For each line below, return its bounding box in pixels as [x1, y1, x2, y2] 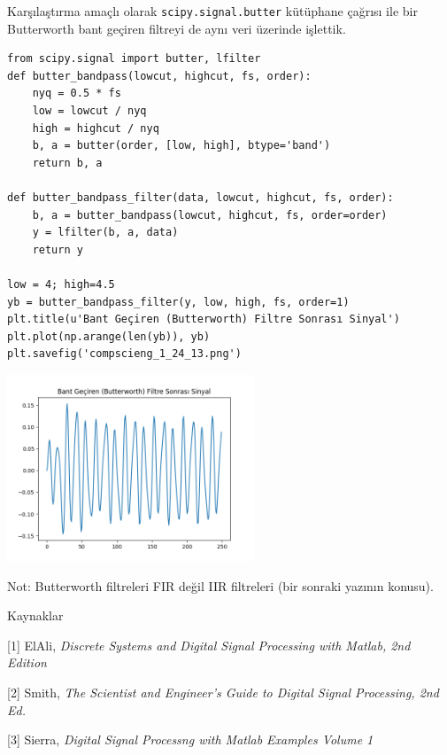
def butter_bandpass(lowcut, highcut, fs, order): [7, 69, 312, 82]
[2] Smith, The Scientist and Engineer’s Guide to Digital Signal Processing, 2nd [7, 682, 439, 701]
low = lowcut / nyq [32, 105, 147, 118]
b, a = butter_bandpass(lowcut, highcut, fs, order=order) [32, 208, 388, 222]
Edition [7, 653, 47, 672]
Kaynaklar [7, 606, 64, 625]
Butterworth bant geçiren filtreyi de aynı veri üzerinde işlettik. [7, 19, 346, 37]
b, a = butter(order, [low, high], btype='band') [32, 139, 331, 152]
